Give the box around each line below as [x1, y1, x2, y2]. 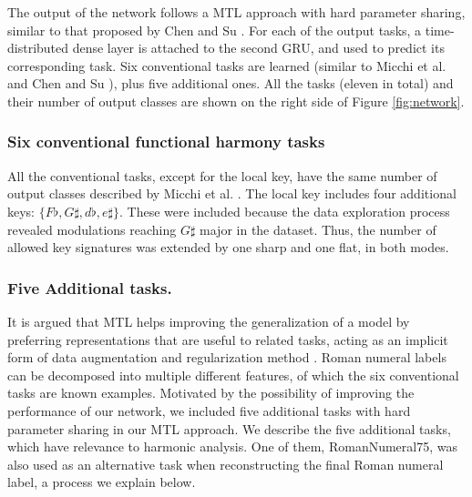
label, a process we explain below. [7, 472, 196, 492]
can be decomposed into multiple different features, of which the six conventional [7, 365, 459, 384]
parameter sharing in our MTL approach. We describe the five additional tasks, [7, 419, 451, 438]
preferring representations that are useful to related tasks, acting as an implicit [7, 330, 448, 349]
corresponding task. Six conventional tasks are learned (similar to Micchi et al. [7, 56, 446, 75]
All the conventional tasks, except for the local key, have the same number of [7, 166, 437, 185]
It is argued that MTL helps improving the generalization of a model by [7, 311, 410, 330]
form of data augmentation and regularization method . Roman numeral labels [7, 348, 446, 367]
